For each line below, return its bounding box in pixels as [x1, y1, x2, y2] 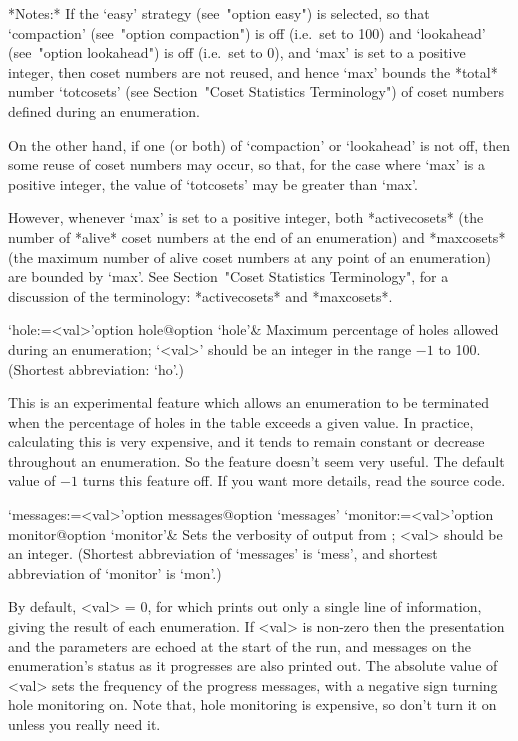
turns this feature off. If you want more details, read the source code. [82, 470, 506, 491]
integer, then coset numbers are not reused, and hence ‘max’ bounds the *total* [8, 61, 498, 82]
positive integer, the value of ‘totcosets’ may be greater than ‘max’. [8, 173, 418, 194]
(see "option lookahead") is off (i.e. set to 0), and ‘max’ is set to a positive [8, 42, 466, 63]
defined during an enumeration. [8, 100, 200, 121]
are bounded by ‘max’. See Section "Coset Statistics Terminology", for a [8, 266, 449, 287]
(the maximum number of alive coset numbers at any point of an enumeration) [8, 246, 491, 267]
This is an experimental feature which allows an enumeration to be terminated [8, 392, 490, 413]
